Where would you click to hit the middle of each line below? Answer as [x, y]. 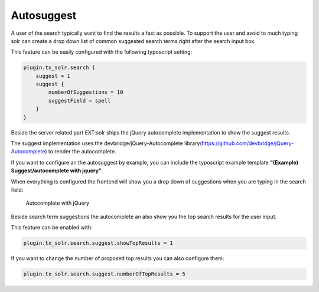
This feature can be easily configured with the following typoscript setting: [102, 52]
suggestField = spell [79, 101]
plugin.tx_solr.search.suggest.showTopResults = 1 [98, 243]
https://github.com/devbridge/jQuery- [248, 143]
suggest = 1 [53, 76]
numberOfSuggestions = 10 [86, 92]
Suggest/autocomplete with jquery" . [57, 170]
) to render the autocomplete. [81, 152]
